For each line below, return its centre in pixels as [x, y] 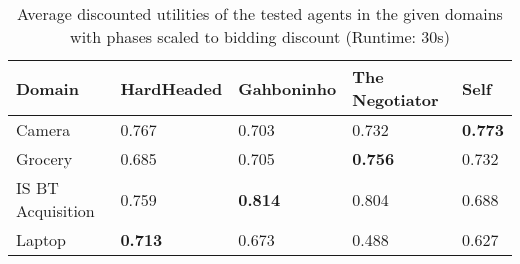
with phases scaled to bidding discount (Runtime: [243, 36]
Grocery [44, 158]
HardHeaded [171, 88]
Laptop [41, 239]
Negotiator [395, 99]
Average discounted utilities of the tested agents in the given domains [260, 13]
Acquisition [55, 210]
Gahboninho [287, 88]
